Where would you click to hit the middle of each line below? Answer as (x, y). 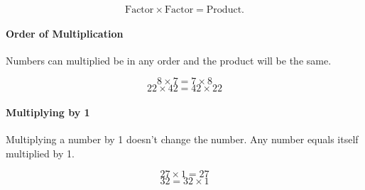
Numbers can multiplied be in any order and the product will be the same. (169, 60)
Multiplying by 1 (48, 112)
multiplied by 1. (40, 153)
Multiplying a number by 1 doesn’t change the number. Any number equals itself (182, 139)
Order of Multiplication (65, 33)
